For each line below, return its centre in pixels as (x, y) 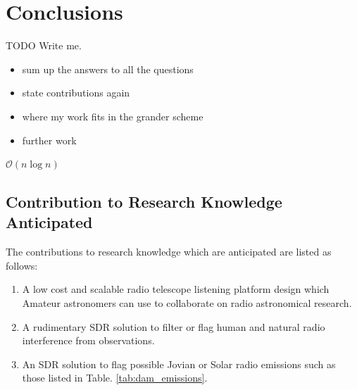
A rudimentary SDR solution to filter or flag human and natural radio (174, 326)
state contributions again (76, 93)
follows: (22, 265)
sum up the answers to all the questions (108, 69)
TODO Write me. (44, 45)
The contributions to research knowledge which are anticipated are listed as (169, 252)
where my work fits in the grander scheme (113, 116)
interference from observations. (88, 340)
